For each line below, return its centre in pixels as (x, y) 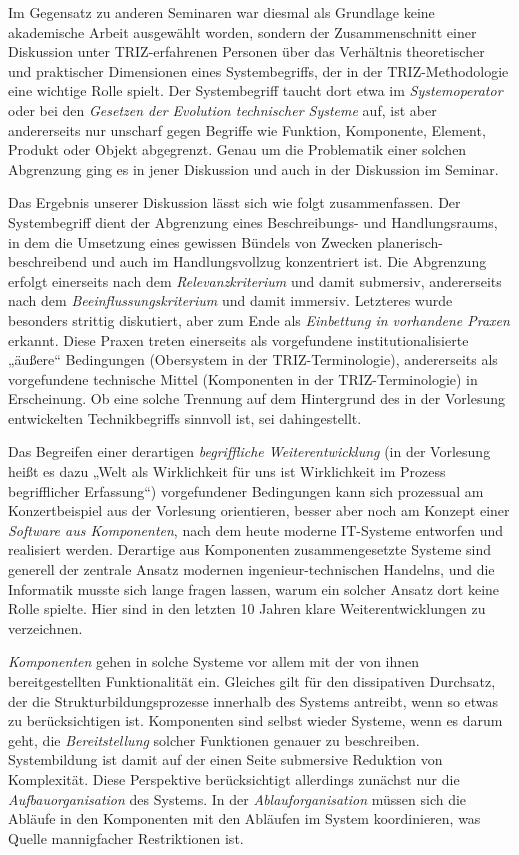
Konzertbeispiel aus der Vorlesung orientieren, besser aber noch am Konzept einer (259, 510)
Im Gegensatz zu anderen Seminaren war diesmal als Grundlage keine (221, 12)
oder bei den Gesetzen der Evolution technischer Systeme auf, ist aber (222, 109)
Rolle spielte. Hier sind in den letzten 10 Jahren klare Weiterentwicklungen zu (247, 608)
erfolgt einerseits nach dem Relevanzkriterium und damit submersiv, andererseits (255, 280)
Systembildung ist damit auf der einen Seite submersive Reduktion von (225, 759)
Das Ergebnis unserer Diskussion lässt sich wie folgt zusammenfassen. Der (234, 202)
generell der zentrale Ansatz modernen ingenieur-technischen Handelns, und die (251, 569)
